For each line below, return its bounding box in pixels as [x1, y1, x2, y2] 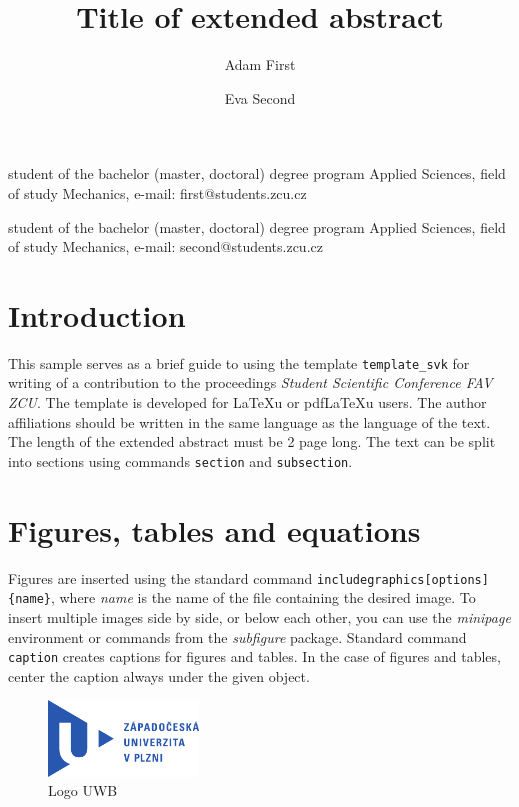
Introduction [8, 294, 186, 335]
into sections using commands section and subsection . [8, 450, 353, 471]
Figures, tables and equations [8, 509, 421, 550]
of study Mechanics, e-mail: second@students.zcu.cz [8, 236, 323, 257]
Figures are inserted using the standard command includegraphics [8, 567, 425, 588]
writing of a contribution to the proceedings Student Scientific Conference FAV [8, 372, 493, 393]
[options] [424, 572, 489, 587]
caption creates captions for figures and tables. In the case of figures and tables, [8, 646, 501, 667]
